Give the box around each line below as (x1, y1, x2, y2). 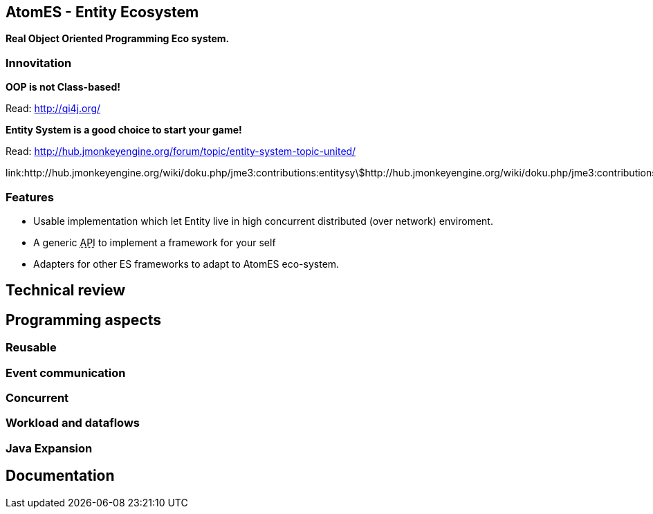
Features (6, 190, 54, 204)
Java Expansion (6, 441, 93, 455)
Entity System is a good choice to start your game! (6, 124, 242, 136)
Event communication (6, 365, 126, 380)
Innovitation (6, 55, 72, 70)
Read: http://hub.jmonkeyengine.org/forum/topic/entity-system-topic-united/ (6, 145, 356, 158)
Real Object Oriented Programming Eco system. (6, 33, 230, 45)
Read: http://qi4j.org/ (6, 102, 101, 115)
